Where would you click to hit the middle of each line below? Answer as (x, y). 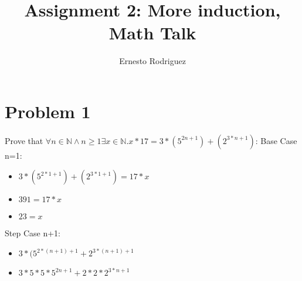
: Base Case (276, 140)
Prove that (24, 140)
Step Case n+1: (33, 233)
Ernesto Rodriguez (152, 61)
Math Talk (152, 33)
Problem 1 (48, 111)
